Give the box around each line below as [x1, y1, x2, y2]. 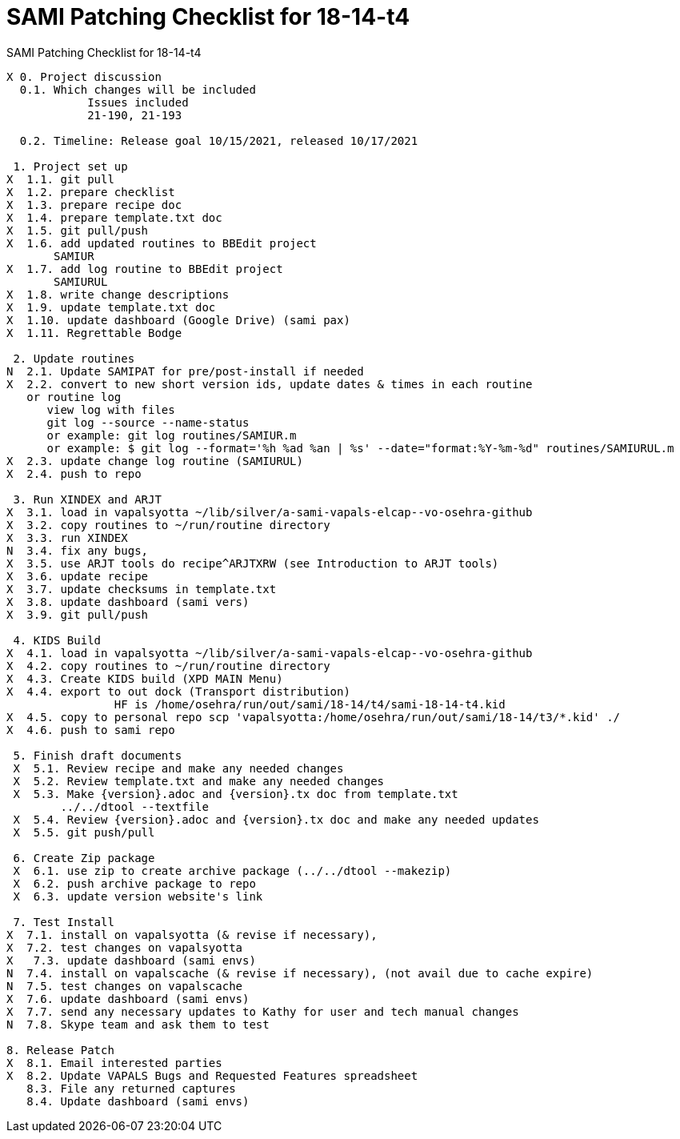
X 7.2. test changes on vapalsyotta [6, 940, 243, 954]
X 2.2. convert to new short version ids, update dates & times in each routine [6, 377, 533, 391]
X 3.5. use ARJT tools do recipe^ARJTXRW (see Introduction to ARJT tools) [6, 556, 499, 570]
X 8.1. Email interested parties [6, 1056, 222, 1069]
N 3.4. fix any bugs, [6, 543, 149, 557]
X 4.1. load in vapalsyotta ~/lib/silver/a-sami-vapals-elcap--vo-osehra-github [6, 646, 533, 660]
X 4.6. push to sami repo [6, 723, 175, 736]
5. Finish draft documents [13, 748, 182, 762]
